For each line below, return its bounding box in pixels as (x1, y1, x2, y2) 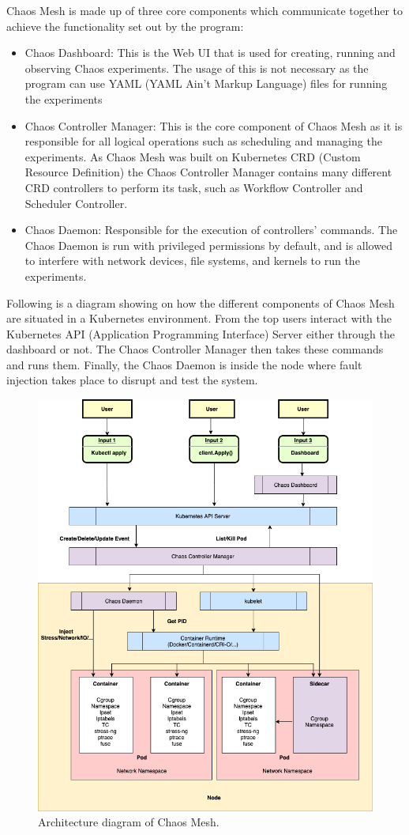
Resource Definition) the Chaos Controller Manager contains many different (24, 164, 392, 180)
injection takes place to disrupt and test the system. (6, 372, 258, 388)
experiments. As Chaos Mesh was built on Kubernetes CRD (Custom (24, 148, 361, 164)
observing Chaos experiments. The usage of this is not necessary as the (24, 59, 369, 76)
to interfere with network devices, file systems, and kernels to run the (24, 252, 360, 269)
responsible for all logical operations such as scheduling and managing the (24, 133, 382, 149)
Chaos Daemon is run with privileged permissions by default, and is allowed (24, 236, 392, 253)
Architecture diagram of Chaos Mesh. (38, 814, 220, 830)
